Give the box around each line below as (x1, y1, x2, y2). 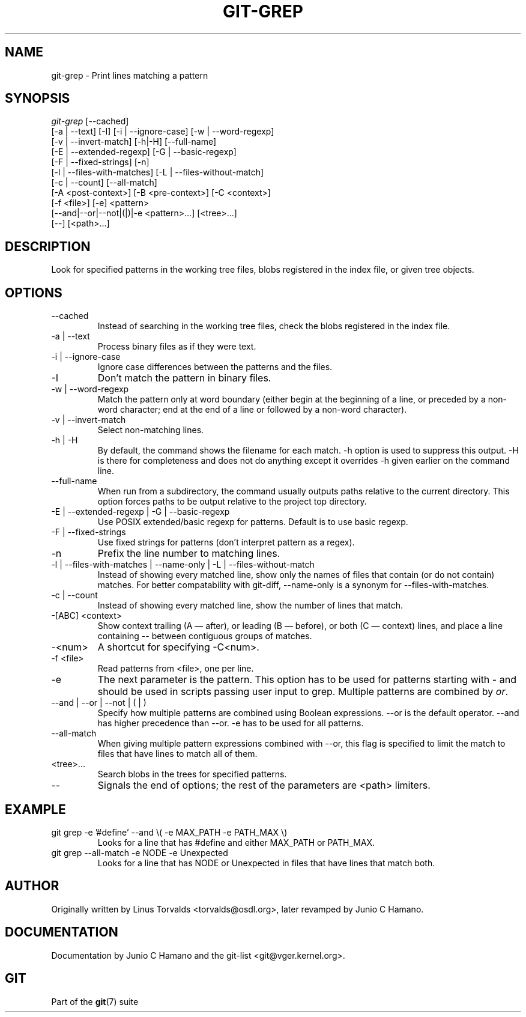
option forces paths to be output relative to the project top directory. (97, 496, 367, 507)
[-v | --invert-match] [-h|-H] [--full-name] (51, 136, 217, 147)
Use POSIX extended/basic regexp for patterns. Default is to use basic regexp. (97, 517, 408, 527)
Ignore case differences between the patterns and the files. (97, 362, 333, 372)
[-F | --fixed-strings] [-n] (51, 157, 150, 168)
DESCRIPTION (5, 238, 91, 254)
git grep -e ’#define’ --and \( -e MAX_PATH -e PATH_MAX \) (51, 827, 288, 837)
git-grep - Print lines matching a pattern (51, 70, 208, 80)
